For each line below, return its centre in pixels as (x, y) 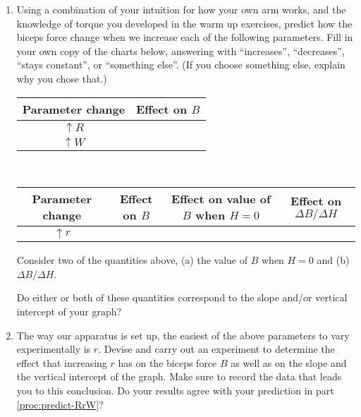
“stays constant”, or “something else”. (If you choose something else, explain (181, 65)
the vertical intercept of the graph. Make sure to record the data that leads (179, 376)
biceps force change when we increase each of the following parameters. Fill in (185, 37)
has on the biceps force (167, 362)
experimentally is (54, 349)
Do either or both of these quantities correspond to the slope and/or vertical (182, 297)
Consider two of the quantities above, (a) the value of (132, 260)
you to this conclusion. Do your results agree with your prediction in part (175, 390)
